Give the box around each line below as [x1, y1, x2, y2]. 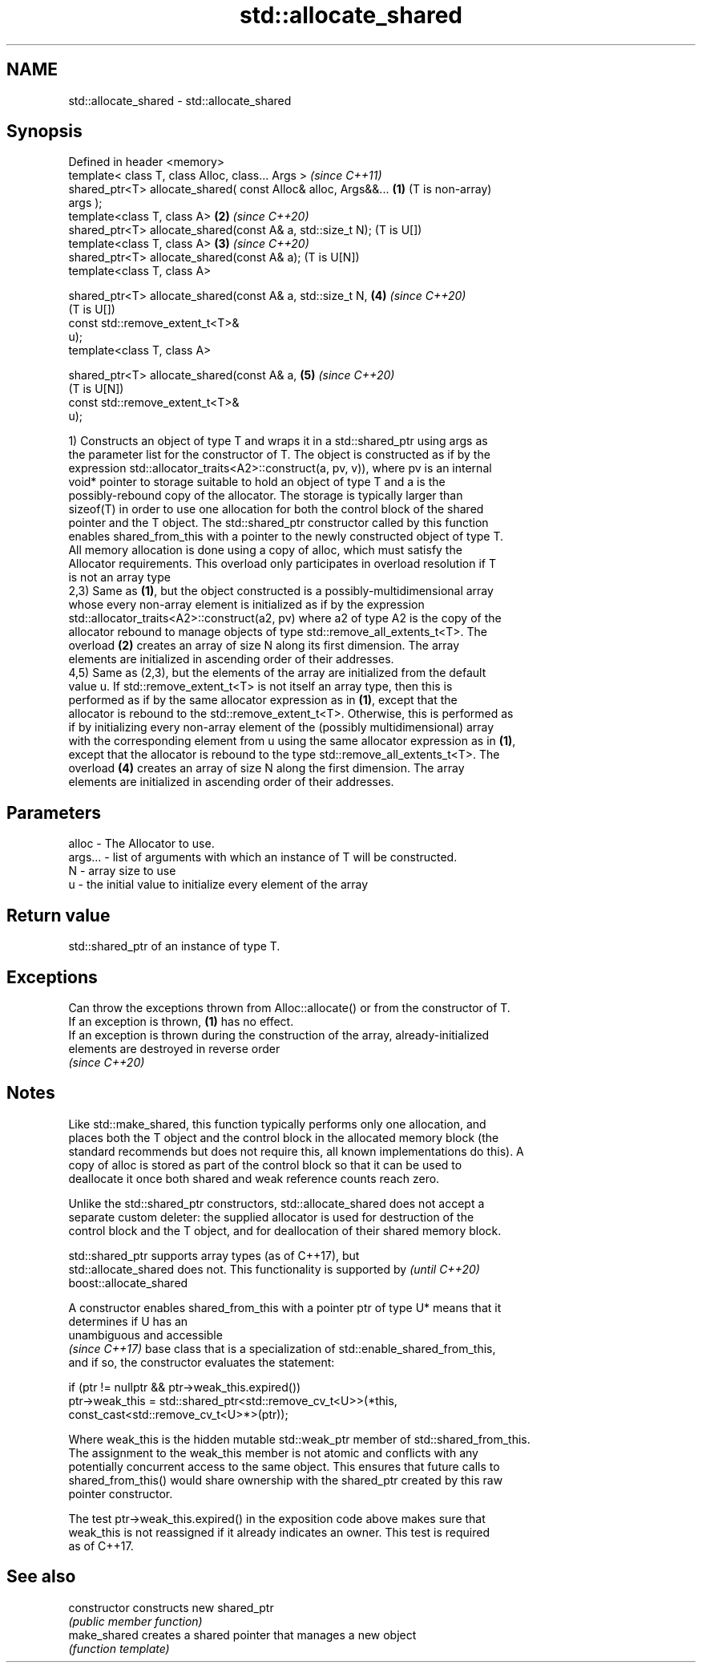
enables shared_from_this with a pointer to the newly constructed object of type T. [68, 529, 504, 544]
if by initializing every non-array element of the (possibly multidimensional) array [68, 720, 494, 735]
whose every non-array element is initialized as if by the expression [68, 598, 425, 612]
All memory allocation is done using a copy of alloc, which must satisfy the [68, 543, 462, 557]
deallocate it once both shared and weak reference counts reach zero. [68, 1171, 440, 1185]
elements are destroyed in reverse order [68, 1041, 280, 1055]
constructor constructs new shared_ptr [68, 1600, 274, 1614]
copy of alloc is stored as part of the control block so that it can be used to [68, 1157, 462, 1172]
